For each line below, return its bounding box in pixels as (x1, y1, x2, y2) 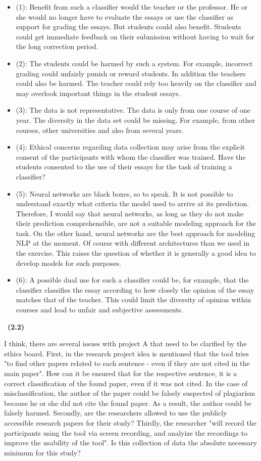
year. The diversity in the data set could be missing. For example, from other (16, 114, 255, 125)
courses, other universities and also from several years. (16, 124, 184, 135)
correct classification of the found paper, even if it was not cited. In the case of (4, 378, 248, 388)
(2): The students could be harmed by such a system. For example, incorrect (16, 58, 253, 68)
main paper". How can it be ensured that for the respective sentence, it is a (4, 368, 237, 378)
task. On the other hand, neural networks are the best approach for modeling (16, 227, 255, 238)
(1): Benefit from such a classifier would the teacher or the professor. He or (16, 2, 248, 12)
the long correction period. (16, 41, 98, 52)
